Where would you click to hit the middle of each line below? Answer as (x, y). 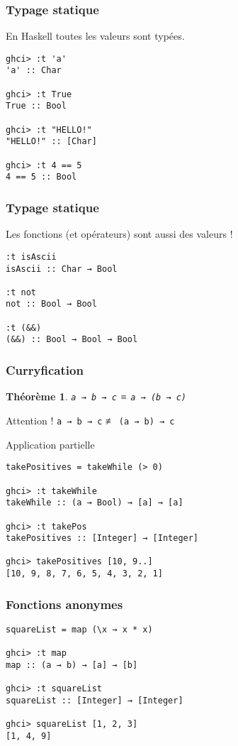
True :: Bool (36, 106)
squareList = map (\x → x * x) (79, 630)
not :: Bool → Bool (51, 304)
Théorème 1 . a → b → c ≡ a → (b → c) (96, 396)
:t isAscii (31, 257)
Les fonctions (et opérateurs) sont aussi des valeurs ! (119, 234)
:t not (21, 292)
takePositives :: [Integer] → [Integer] (102, 538)
